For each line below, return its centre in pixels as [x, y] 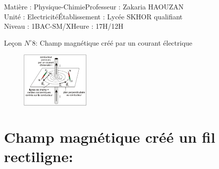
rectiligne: [39, 156]
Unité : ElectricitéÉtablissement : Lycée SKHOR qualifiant [93, 16]
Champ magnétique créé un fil [110, 137]
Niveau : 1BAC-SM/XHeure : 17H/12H [64, 26]
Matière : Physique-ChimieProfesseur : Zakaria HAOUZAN [94, 6]
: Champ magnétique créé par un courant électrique [114, 42]
